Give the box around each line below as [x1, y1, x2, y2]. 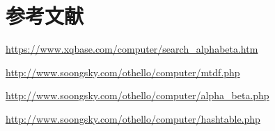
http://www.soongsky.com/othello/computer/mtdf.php [6, 64, 240, 79]
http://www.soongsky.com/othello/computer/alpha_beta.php [6, 88, 269, 103]
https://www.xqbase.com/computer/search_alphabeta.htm [6, 42, 258, 56]
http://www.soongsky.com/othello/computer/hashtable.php [6, 111, 260, 125]
